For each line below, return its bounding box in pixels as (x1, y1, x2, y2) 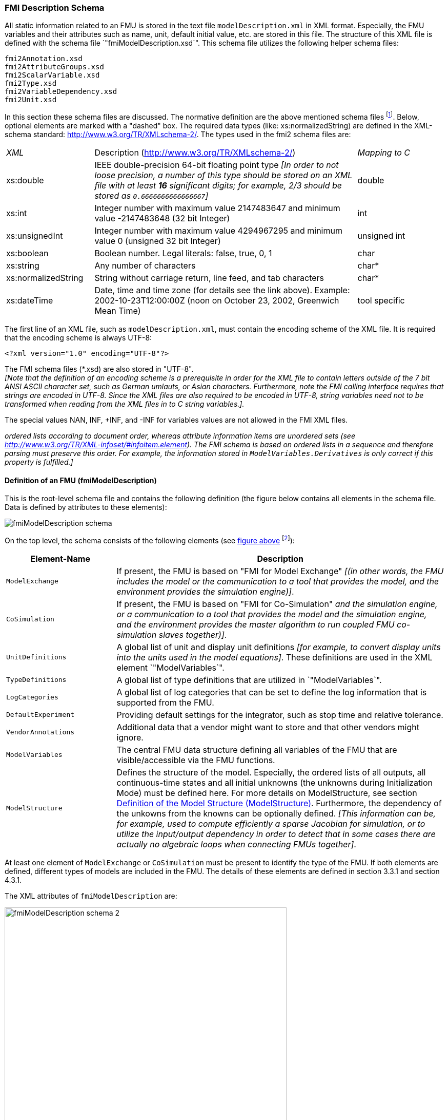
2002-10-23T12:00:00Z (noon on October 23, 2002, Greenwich (94, 295, 339, 306)
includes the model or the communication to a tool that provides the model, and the (116, 576, 439, 586)
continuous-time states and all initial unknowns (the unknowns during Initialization (116, 777, 433, 788)
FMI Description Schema (5, 3, 105, 13)
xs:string (6, 260, 39, 271)
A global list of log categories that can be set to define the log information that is (116, 687, 427, 697)
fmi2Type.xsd (5, 79, 57, 88)
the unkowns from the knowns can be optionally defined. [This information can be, (116, 808, 436, 819)
